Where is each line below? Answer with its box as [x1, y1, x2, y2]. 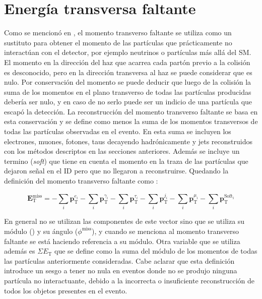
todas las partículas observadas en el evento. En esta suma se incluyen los [4, 126, 231, 137]
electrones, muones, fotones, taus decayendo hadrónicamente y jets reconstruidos [4, 136, 252, 146]
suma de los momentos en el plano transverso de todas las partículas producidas [4, 86, 251, 97]
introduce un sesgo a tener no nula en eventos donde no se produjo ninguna [4, 265, 237, 276]
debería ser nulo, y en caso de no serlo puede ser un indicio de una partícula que [4, 96, 252, 107]
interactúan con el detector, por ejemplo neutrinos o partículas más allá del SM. [4, 47, 251, 57]
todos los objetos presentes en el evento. [4, 285, 127, 295]
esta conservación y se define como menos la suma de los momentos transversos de [4, 116, 258, 127]
